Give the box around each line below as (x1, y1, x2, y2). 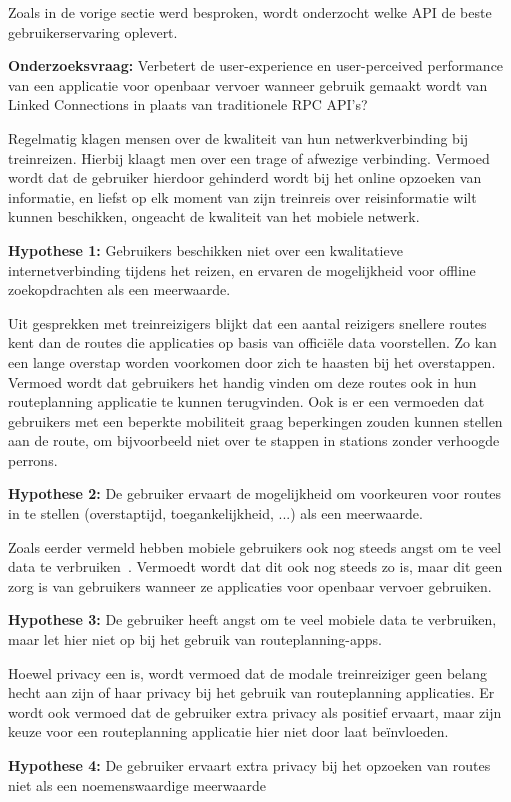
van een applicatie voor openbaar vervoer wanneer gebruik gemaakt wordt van (8, 74, 488, 95)
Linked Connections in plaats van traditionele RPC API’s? (8, 94, 368, 115)
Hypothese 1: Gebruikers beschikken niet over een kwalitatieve (8, 239, 403, 260)
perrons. (8, 449, 58, 470)
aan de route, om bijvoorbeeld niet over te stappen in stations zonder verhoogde (8, 430, 500, 451)
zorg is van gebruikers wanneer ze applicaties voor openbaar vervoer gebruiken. (8, 575, 492, 596)
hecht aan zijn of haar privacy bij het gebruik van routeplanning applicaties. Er (8, 682, 495, 703)
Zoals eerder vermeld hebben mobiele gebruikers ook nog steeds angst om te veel (8, 536, 502, 557)
